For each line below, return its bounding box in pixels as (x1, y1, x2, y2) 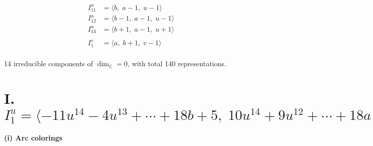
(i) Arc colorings (4, 132, 63, 143)
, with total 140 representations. (128, 58, 226, 69)
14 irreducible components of (4, 58, 93, 69)
